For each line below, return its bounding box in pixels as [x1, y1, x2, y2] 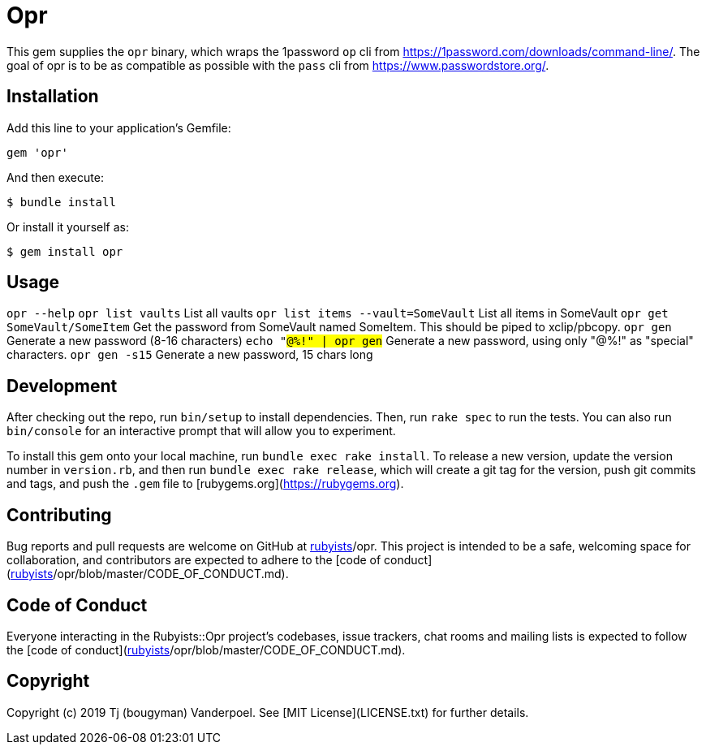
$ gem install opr [6, 244, 123, 258]
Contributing [6, 504, 112, 525]
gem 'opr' [6, 145, 68, 159]
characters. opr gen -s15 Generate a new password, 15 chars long [6, 347, 373, 362]
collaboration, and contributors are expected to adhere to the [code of [6, 553, 381, 568]
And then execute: [6, 170, 104, 184]
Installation [6, 86, 99, 107]
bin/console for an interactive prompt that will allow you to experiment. [6, 424, 396, 438]
